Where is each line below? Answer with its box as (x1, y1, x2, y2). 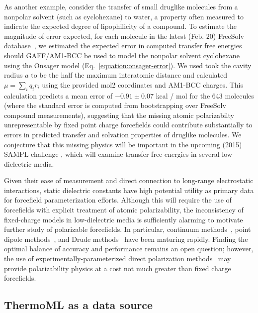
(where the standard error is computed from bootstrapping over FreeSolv (4, 100, 226, 110)
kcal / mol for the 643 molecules (156, 90, 254, 101)
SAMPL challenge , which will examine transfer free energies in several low (4, 149, 232, 159)
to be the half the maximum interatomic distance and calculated (31, 70, 228, 80)
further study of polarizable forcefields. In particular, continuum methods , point (4, 224, 251, 234)
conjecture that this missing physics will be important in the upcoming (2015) (4, 139, 242, 149)
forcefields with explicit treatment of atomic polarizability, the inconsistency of (4, 205, 244, 215)
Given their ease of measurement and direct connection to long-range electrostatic (4, 175, 254, 186)
